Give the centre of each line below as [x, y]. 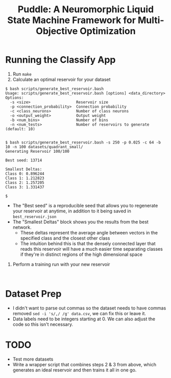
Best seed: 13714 [24, 160]
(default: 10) [20, 129]
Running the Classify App [60, 60]
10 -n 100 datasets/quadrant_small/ [44, 147]
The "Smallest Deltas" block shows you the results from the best [81, 222]
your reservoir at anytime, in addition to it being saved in [72, 211]
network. [22, 227]
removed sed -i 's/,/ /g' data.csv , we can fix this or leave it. [79, 313]
